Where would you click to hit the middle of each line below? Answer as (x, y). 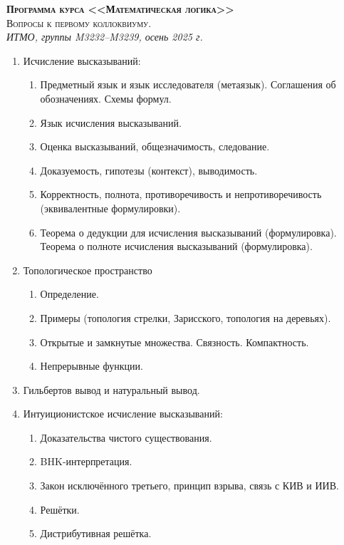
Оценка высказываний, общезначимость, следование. (155, 146)
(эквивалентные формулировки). (110, 208)
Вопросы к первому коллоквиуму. (79, 22)
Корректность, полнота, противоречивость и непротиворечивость (181, 194)
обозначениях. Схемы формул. (106, 98)
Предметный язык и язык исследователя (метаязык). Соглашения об (188, 84)
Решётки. (60, 509)
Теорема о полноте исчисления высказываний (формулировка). (176, 246)
